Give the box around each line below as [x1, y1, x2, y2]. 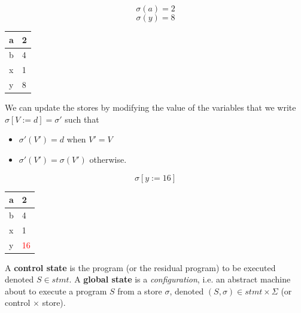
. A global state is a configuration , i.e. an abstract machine [69, 273, 291, 285]
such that [65, 113, 99, 125]
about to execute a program [5, 284, 107, 297]
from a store [117, 284, 162, 297]
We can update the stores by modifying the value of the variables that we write [5, 101, 296, 114]
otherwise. [89, 153, 127, 165]
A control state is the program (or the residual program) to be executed [5, 261, 276, 274]
